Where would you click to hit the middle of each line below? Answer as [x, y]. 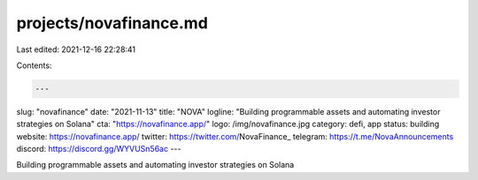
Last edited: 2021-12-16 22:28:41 [76, 49]
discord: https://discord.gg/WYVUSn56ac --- [99, 149]
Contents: [34, 65]
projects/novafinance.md [112, 23]
